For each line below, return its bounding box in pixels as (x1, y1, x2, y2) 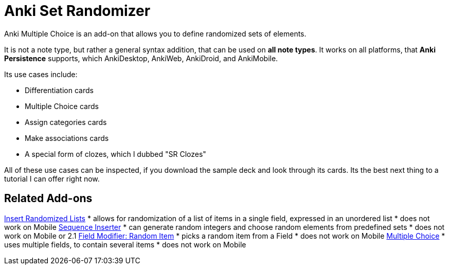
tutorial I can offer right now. (4, 174, 100, 183)
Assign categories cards (25, 117, 107, 127)
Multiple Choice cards (25, 101, 99, 111)
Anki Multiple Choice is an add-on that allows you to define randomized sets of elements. (4, 29, 307, 38)
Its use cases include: (4, 69, 78, 79)
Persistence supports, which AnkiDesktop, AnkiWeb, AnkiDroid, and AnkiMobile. (4, 53, 278, 63)
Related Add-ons (4, 192, 93, 205)
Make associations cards (25, 133, 109, 142)
